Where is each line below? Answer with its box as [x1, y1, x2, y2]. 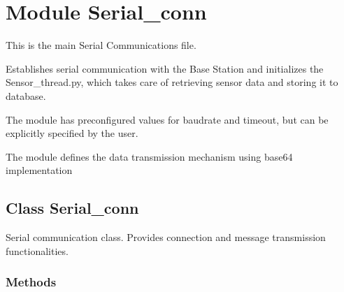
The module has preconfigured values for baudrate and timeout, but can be [6, 112, 329, 126]
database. [6, 88, 46, 103]
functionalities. [6, 243, 69, 258]
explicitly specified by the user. [6, 126, 138, 140]
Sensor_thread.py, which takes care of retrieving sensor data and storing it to [6, 75, 338, 89]
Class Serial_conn [6, 197, 139, 219]
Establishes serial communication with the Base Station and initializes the [6, 61, 324, 75]
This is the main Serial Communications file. [6, 38, 196, 52]
